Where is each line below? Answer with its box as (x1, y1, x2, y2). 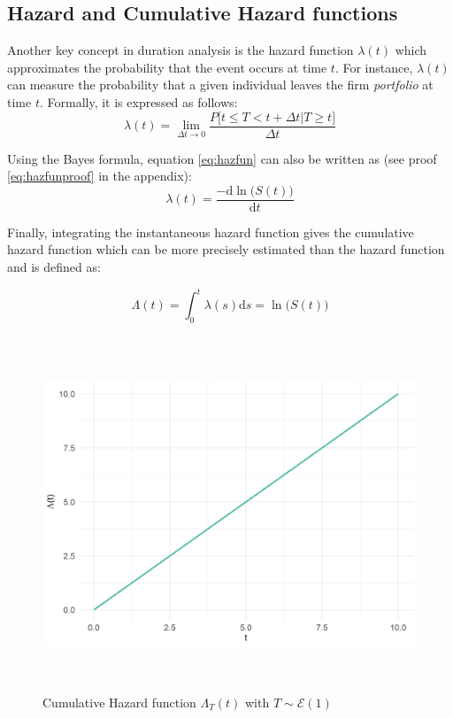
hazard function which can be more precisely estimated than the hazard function (7, 240, 445, 259)
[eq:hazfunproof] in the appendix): (7, 166, 192, 185)
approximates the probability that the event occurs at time (7, 58, 327, 76)
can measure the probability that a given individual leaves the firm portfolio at (7, 75, 434, 94)
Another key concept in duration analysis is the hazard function (7, 41, 354, 59)
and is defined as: (7, 258, 101, 276)
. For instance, (334, 58, 413, 76)
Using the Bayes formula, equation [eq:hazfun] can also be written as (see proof (7, 149, 437, 167)
